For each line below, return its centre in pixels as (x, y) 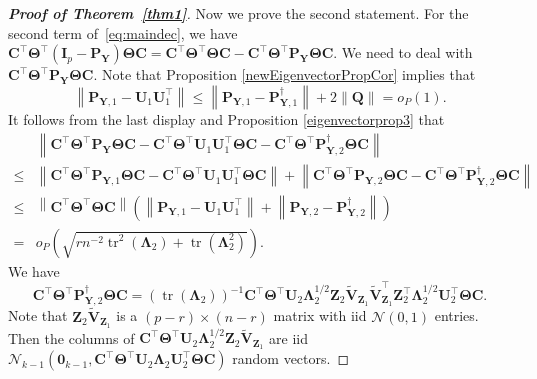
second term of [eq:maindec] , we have (123, 32)
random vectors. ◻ (291, 358)
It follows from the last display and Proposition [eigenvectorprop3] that (226, 118)
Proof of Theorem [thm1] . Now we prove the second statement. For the (238, 13)
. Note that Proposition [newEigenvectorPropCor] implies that (284, 74)
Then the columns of (71, 337)
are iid (289, 337)
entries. (456, 315)
